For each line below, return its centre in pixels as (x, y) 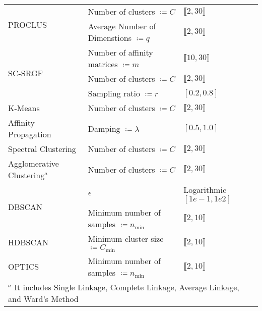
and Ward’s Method (43, 298)
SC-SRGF (26, 73)
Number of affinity (120, 52)
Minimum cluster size (126, 239)
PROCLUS (28, 24)
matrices (103, 64)
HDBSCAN (28, 242)
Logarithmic (205, 190)
